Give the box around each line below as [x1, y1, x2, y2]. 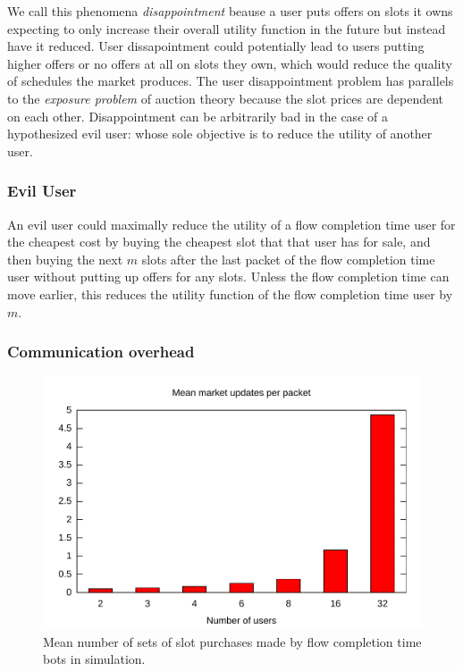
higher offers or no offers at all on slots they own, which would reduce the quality [7, 54, 452, 72]
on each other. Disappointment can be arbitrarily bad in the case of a [7, 106, 388, 125]
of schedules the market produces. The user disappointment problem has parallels [7, 71, 454, 90]
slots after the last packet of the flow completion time [141, 249, 435, 268]
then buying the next [7, 249, 123, 268]
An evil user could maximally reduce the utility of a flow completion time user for [7, 214, 456, 233]
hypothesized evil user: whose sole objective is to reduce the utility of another [7, 124, 433, 143]
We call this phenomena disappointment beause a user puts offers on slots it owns [7, 2, 453, 20]
